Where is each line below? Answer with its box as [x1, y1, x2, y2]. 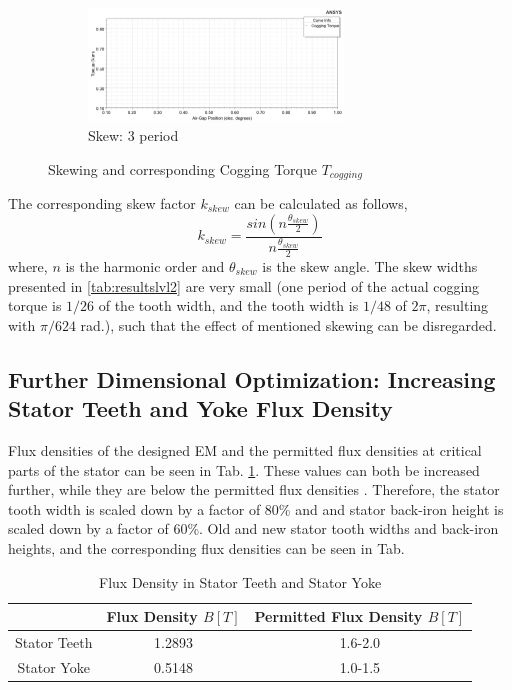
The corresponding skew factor [8, 193, 196, 214]
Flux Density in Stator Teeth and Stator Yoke [99, 571, 382, 592]
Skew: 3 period [88, 124, 179, 145]
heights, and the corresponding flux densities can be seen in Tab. [8, 537, 405, 558]
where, [8, 256, 48, 277]
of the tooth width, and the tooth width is [98, 295, 359, 316]
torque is [8, 295, 62, 316]
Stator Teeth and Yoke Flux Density [8, 393, 393, 424]
